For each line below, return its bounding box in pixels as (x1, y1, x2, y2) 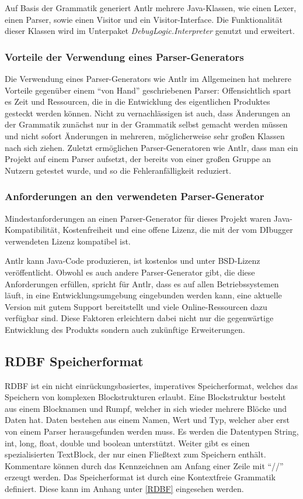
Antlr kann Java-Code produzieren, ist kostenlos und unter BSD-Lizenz (5, 254, 260, 267)
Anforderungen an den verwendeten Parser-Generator (5, 189, 264, 204)
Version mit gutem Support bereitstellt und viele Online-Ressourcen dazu (5, 300, 267, 312)
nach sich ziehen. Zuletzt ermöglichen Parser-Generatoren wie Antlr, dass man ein (5, 141, 298, 153)
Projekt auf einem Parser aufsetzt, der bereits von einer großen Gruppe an (5, 153, 271, 165)
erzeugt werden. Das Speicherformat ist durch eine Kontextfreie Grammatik (5, 471, 276, 483)
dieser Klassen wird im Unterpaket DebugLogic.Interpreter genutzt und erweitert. (5, 25, 295, 37)
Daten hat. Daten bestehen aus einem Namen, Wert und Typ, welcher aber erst (5, 414, 290, 426)
